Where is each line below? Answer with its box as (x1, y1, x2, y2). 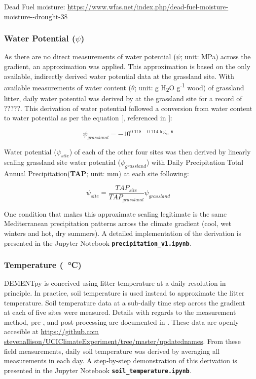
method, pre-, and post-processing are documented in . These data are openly (4, 316, 239, 327)
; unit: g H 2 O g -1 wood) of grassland (134, 81, 244, 94)
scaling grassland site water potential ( (4, 156, 121, 167)
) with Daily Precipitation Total (146, 156, 244, 167)
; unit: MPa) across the (180, 51, 251, 62)
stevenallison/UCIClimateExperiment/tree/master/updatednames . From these (4, 336, 241, 346)
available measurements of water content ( (4, 82, 132, 92)
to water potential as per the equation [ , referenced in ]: (4, 113, 172, 123)
